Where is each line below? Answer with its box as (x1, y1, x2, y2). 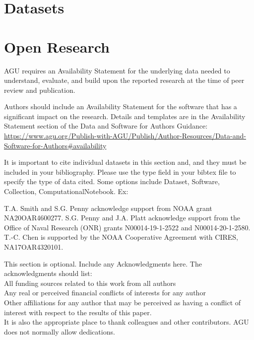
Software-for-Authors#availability (4, 140, 107, 150)
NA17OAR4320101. (4, 242, 63, 252)
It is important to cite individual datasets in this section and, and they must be (4, 157, 247, 167)
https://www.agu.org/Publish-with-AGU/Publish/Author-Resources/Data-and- (4, 131, 246, 141)
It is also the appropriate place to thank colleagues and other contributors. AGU (4, 317, 249, 327)
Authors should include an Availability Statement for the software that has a (4, 101, 237, 112)
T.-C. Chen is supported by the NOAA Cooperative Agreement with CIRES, (4, 232, 238, 242)
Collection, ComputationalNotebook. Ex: (4, 186, 128, 197)
